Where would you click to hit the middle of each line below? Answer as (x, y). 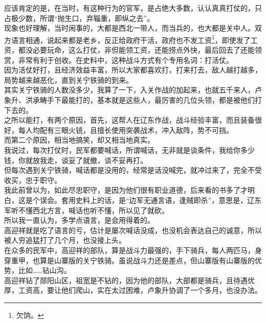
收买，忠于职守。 (33, 180)
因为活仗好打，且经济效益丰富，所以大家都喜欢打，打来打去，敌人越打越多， (133, 70)
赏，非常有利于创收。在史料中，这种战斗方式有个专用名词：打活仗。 (119, 60)
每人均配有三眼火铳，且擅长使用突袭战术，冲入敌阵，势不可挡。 (126, 130)
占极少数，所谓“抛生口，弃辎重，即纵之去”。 (79, 18)
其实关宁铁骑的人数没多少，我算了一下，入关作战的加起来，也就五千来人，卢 (133, 90)
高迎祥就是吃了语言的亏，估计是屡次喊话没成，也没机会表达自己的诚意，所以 (133, 230)
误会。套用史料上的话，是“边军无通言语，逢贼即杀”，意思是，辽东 (151, 200)
